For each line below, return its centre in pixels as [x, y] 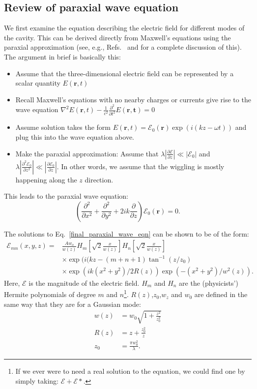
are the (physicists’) [209, 283]
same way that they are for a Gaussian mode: [72, 304]
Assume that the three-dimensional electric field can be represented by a [125, 73]
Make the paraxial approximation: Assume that [87, 153]
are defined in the [221, 294]
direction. [99, 179]
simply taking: [37, 380]
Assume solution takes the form [63, 127]
